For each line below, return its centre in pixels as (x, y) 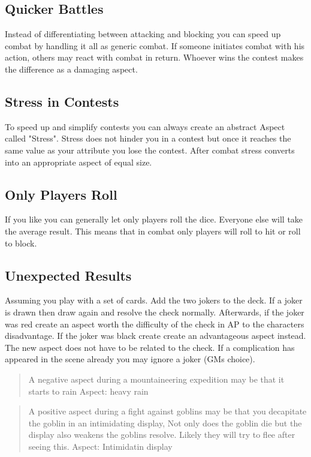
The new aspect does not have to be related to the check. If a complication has (150, 347)
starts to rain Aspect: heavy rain (88, 391)
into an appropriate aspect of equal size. (78, 162)
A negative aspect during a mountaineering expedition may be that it (156, 379)
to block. (21, 243)
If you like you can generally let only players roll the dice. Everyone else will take (154, 219)
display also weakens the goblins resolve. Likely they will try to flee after (162, 435)
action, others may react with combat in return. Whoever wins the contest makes (154, 57)
